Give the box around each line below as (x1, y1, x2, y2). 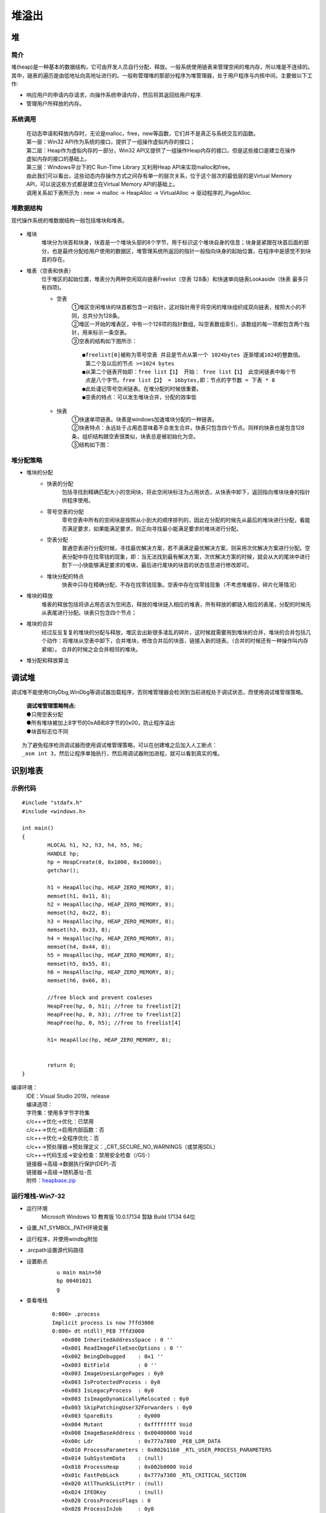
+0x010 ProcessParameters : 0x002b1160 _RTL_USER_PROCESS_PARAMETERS (61, 1446, 272, 1453)
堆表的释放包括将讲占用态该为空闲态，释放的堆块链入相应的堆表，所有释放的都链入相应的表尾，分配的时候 (41, 600, 306, 608)
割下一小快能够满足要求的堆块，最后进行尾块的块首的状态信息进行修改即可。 (62, 562, 252, 569)
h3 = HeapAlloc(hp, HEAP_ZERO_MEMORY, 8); (47, 917, 175, 925)
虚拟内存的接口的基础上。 (26, 155, 90, 162)
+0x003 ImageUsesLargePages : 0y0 (61, 1370, 164, 1377)
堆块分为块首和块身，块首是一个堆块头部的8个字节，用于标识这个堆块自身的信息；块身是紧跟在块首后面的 (41, 239, 304, 246)
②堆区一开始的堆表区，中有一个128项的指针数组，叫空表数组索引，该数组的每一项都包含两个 (71, 321, 305, 327)
